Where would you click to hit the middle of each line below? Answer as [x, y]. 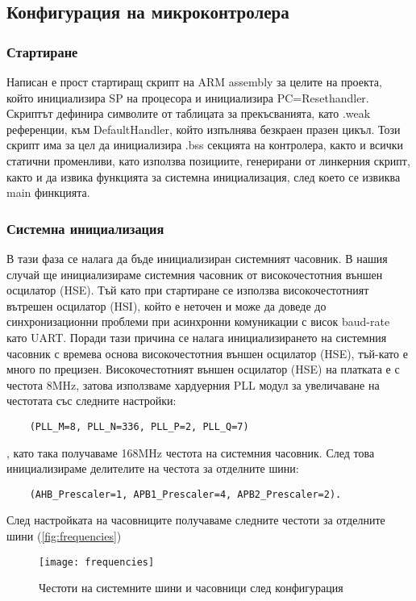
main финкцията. [48, 192]
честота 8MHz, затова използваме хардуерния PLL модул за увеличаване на [193, 384]
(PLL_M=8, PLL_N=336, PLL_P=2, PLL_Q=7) [139, 426]
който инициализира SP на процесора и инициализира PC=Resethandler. [188, 97]
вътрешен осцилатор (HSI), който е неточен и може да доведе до [166, 305]
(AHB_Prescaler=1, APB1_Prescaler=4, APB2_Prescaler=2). [185, 494]
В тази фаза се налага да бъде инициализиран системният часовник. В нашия [197, 258]
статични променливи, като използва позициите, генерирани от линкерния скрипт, [208, 160]
